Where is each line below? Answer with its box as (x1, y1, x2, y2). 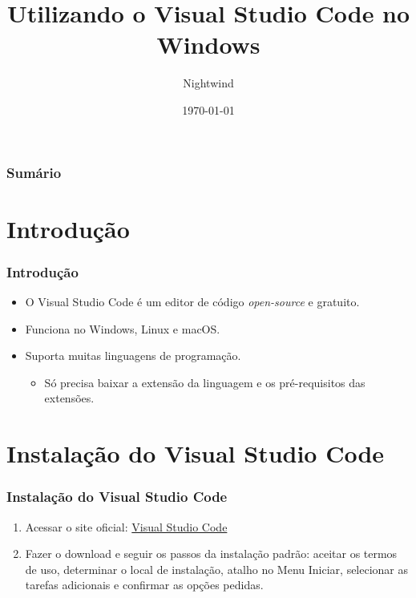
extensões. (44, 390, 95, 406)
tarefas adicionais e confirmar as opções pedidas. (25, 576, 264, 593)
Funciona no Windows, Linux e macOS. (25, 320, 220, 337)
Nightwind (183, 75, 234, 91)
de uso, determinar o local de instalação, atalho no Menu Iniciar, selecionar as (25, 560, 409, 577)
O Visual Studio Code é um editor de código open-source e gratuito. (25, 293, 360, 310)
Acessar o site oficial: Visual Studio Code (25, 518, 228, 535)
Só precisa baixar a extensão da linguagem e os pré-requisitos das (44, 374, 366, 390)
